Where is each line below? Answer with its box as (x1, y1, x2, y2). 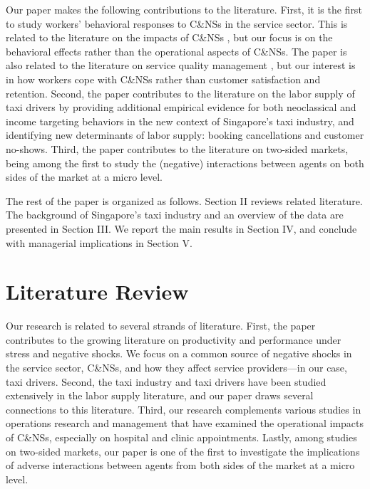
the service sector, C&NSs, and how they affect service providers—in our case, (6, 360, 347, 374)
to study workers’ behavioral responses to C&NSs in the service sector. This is (6, 16, 348, 31)
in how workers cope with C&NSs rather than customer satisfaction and (6, 71, 321, 86)
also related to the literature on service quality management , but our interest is (6, 58, 356, 73)
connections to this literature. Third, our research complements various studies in (6, 401, 361, 416)
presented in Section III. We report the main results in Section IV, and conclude (6, 221, 357, 236)
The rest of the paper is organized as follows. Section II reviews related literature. (6, 193, 363, 208)
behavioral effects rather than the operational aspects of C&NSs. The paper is (6, 43, 347, 58)
